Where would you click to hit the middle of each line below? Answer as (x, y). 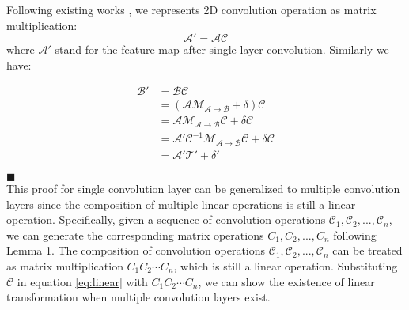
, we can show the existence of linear (286, 281)
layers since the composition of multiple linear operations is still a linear (181, 204)
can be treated (367, 250)
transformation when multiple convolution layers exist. (138, 297)
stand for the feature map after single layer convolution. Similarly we (222, 49)
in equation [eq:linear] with (82, 281)
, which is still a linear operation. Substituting (286, 265)
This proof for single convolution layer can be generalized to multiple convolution (203, 188)
